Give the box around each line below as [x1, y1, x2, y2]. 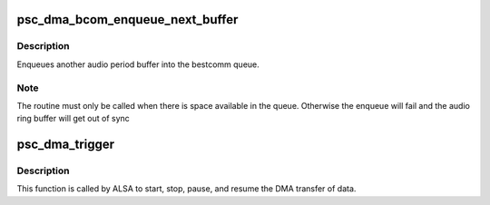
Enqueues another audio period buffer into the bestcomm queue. [16, 59, 260, 70]
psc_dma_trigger [16, 137, 115, 152]
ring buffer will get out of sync [16, 113, 131, 124]
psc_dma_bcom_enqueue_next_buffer [16, 12, 239, 27]
